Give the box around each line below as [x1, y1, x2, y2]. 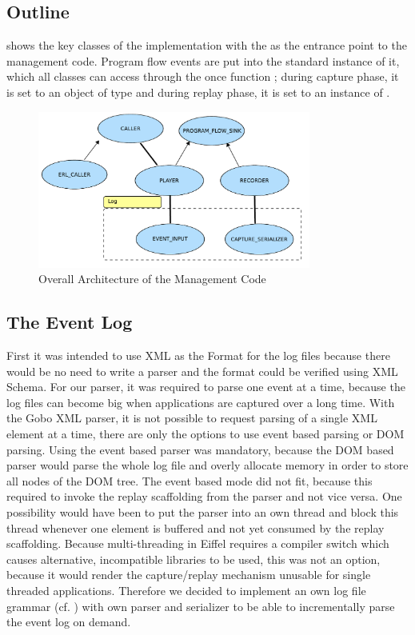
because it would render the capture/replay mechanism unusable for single [6, 566, 371, 583]
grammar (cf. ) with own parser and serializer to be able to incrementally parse [6, 597, 395, 614]
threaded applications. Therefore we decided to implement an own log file [6, 581, 366, 598]
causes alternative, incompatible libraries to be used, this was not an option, [6, 550, 381, 567]
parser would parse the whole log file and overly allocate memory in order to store [6, 457, 409, 473]
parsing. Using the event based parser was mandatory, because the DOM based [6, 441, 394, 457]
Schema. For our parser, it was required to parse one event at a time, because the [6, 378, 405, 395]
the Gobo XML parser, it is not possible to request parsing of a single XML [6, 409, 377, 426]
